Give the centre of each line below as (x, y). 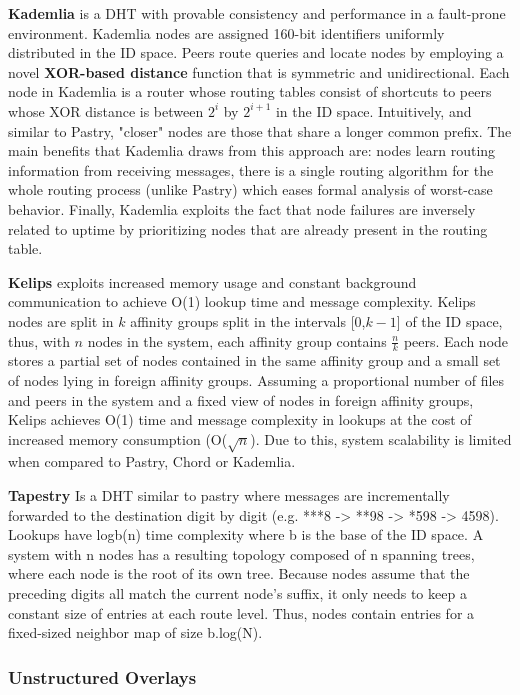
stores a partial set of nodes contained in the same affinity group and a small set (254, 360)
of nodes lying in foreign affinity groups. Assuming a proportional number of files (256, 379)
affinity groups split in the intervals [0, (248, 320)
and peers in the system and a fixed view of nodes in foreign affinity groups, (241, 399)
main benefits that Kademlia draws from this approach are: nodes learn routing (252, 150)
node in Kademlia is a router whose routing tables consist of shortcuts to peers (250, 91)
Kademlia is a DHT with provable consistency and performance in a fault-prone (257, 13)
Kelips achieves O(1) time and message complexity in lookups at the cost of (240, 419)
